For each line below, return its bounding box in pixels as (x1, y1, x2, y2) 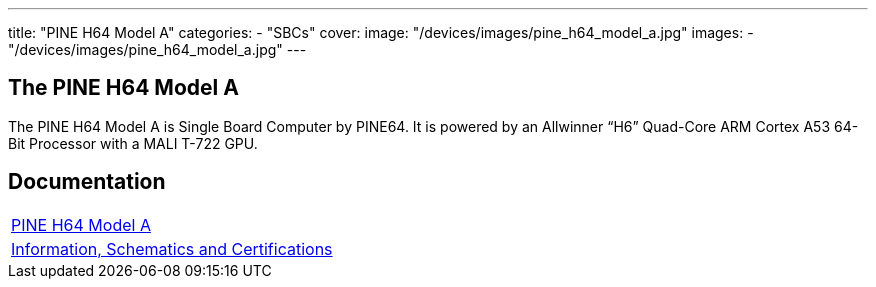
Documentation (8, 169, 166, 195)
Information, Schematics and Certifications (11, 238, 333, 259)
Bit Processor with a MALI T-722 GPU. (8, 134, 258, 152)
